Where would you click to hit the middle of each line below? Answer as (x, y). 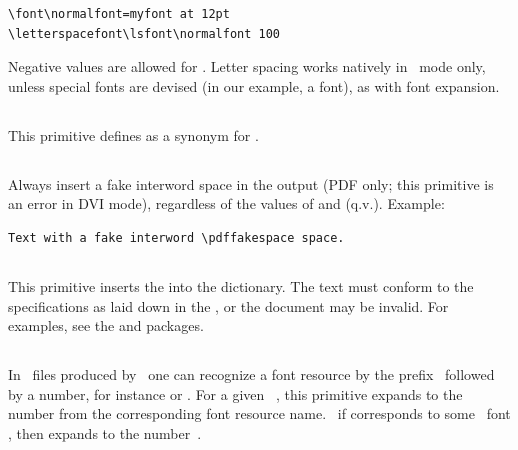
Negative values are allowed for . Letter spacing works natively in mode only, (247, 66)
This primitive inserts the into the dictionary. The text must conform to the (241, 285)
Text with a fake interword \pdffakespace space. (176, 237)
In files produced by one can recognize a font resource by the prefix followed (251, 374)
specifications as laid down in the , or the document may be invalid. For (228, 305)
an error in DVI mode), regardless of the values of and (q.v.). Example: (226, 203)
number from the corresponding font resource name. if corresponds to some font (259, 413)
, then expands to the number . (105, 432)
